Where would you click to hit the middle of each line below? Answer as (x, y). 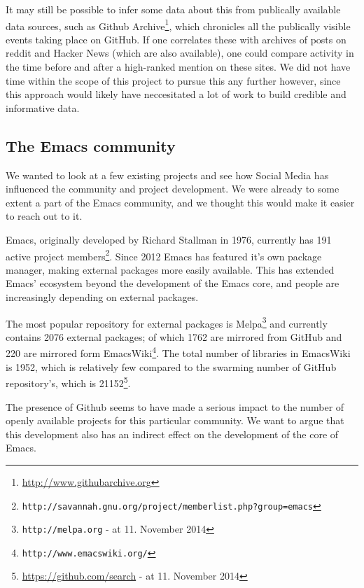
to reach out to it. (44, 216)
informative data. (43, 107)
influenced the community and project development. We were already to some (173, 189)
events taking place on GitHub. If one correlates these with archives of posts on (176, 39)
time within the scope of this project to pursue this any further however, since (173, 80)
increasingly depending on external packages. (102, 297)
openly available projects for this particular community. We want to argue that (175, 420)
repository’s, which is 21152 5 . (68, 382)
